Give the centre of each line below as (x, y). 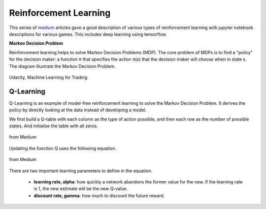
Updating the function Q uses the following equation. (63, 148)
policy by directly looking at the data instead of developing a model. (78, 110)
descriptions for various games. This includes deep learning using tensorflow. (88, 34)
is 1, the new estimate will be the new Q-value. (81, 189)
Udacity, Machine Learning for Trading (48, 77)
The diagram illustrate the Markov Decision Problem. (62, 66)
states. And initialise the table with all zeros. (53, 126)
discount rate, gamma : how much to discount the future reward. (99, 195)
